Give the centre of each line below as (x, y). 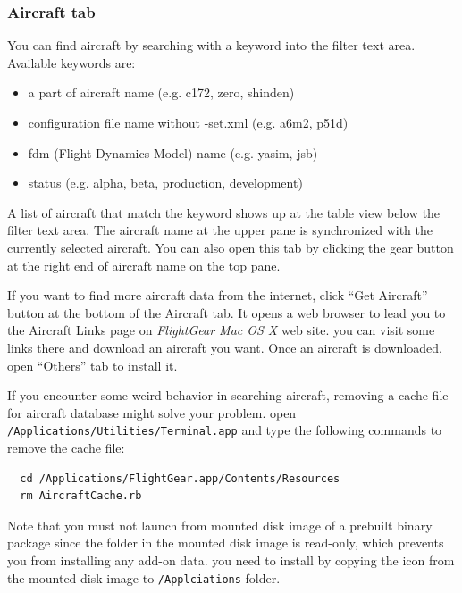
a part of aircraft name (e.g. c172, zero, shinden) (161, 92)
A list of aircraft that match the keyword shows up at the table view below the (224, 212)
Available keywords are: (71, 62)
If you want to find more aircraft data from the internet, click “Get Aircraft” (218, 295)
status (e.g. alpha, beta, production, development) (165, 183)
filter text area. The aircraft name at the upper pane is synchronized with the (220, 230)
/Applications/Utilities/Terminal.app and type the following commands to (225, 430)
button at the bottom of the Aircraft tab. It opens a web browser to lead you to (227, 312)
